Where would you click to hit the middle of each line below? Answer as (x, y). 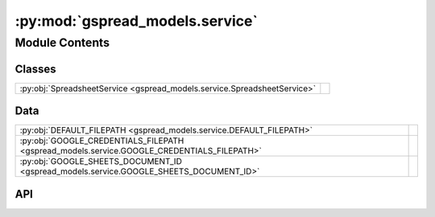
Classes (35, 69)
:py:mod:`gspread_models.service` (136, 21)
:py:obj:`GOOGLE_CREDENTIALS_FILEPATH (102, 141)
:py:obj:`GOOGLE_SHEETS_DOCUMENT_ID (101, 162)
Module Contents (62, 43)
